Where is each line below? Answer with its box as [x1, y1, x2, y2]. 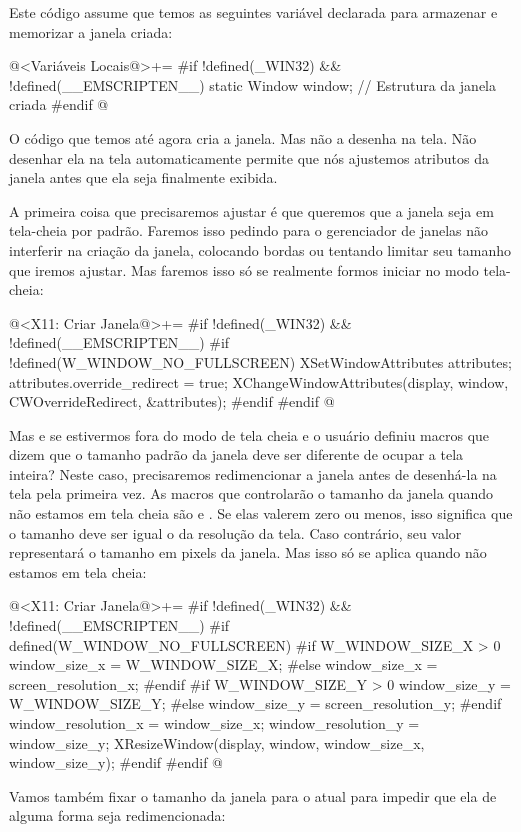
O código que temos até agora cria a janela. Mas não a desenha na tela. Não [9, 127, 477, 148]
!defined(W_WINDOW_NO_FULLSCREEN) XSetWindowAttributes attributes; [9, 351, 512, 372]
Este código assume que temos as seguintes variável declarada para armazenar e [9, 2, 498, 22]
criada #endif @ [9, 94, 109, 115]
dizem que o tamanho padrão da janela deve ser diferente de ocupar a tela [9, 444, 464, 465]
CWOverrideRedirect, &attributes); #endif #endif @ [9, 391, 335, 412]
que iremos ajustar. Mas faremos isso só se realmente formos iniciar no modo [9, 259, 479, 280]
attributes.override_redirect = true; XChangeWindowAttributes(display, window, [9, 371, 509, 392]
